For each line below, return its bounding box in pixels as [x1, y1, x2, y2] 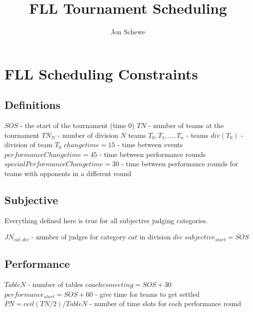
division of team [4, 139, 53, 150]
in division [139, 232, 171, 242]
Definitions [4, 97, 61, 112]
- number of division [57, 130, 119, 140]
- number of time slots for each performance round [89, 298, 241, 309]
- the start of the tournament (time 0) [20, 120, 135, 130]
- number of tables [28, 279, 83, 289]
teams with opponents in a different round [4, 168, 131, 179]
